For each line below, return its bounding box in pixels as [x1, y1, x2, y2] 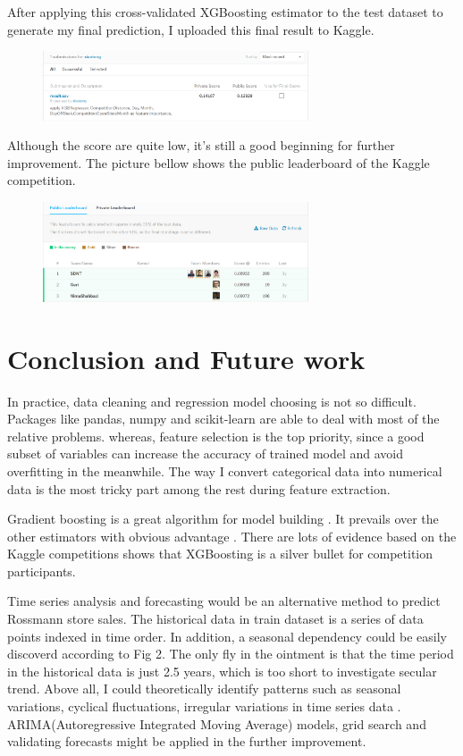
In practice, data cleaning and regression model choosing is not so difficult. [7, 391, 417, 410]
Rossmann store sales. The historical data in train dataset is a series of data [7, 609, 424, 628]
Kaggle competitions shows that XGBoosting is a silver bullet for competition [7, 544, 434, 563]
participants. [7, 561, 76, 580]
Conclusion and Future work [7, 340, 366, 376]
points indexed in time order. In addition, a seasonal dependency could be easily [7, 626, 447, 645]
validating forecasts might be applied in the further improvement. [7, 732, 366, 751]
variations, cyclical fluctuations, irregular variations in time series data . [7, 697, 401, 716]
